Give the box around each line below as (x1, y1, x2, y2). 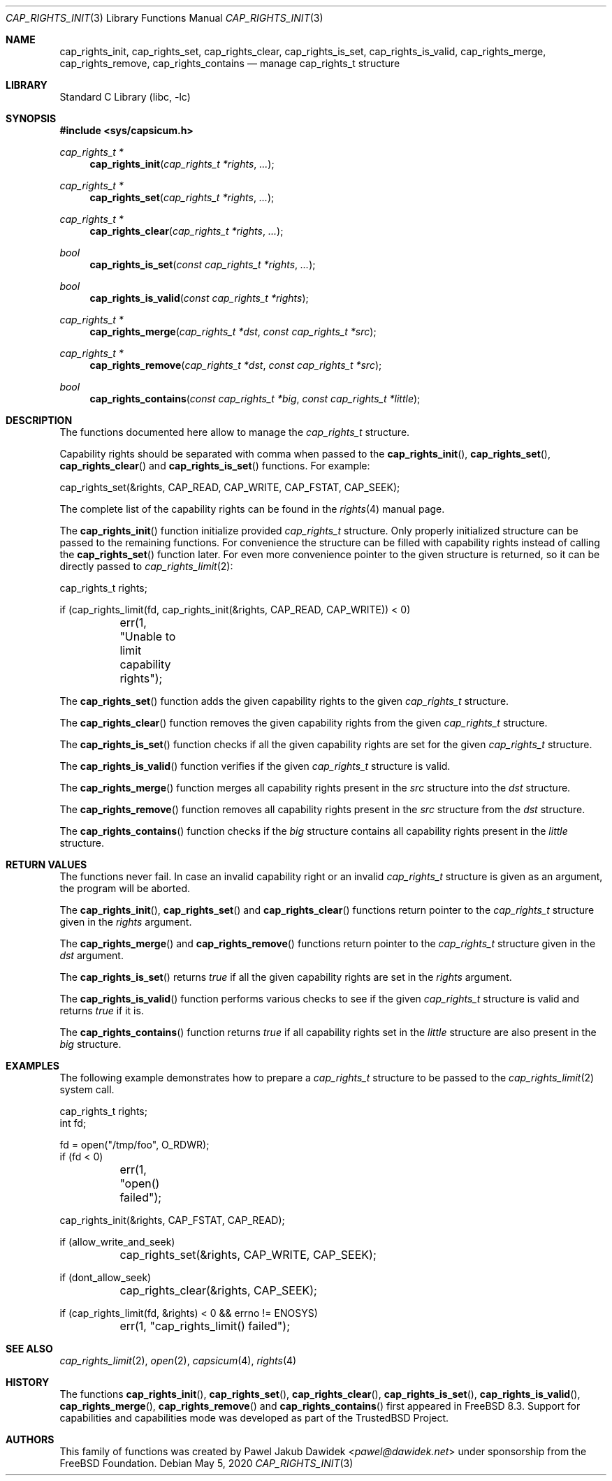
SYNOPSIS (6, 112, 57, 124)
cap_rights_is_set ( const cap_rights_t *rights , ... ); (89, 258, 316, 270)
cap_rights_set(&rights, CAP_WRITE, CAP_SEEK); (119, 1248, 377, 1262)
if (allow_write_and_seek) (59, 1236, 175, 1248)
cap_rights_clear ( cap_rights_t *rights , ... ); (89, 225, 284, 237)
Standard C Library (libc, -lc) (59, 91, 191, 103)
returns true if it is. (59, 1005, 144, 1016)
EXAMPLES (6, 1060, 59, 1072)
